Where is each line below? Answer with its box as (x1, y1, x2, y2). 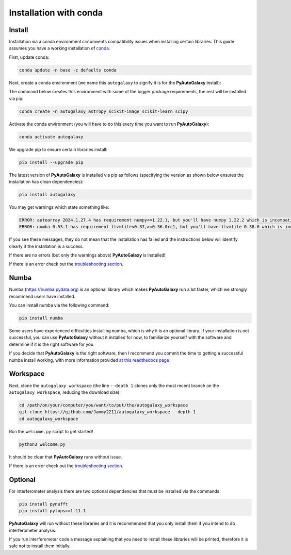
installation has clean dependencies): (9, 179, 83, 185)
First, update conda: (9, 54, 49, 60)
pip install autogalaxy (19, 192, 76, 197)
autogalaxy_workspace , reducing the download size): (9, 389, 121, 395)
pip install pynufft (19, 501, 68, 507)
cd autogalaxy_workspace (19, 416, 79, 421)
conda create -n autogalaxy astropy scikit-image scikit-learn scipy (19, 108, 188, 114)
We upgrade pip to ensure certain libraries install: (9, 146, 108, 152)
